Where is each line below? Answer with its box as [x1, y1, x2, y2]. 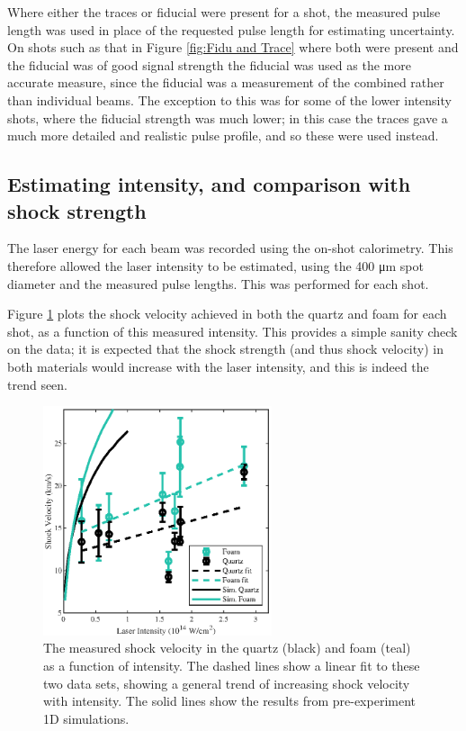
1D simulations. [43, 708, 130, 727]
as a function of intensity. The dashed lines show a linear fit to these [43, 656, 420, 675]
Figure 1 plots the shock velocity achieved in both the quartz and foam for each [7, 304, 447, 323]
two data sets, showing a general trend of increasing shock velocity [43, 673, 410, 692]
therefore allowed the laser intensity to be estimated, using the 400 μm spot [7, 256, 424, 275]
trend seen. [7, 375, 68, 393]
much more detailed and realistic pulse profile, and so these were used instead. [7, 126, 439, 145]
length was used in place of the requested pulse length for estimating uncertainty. [7, 20, 455, 39]
